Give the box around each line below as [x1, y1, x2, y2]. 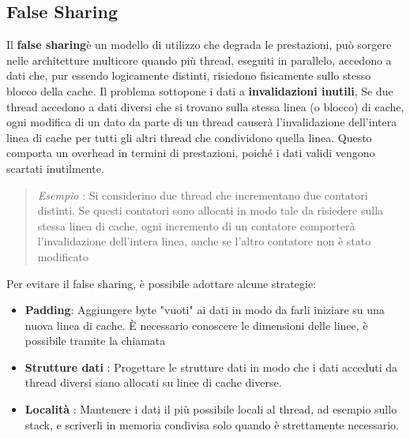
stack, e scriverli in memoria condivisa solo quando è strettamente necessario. [24, 416, 399, 432]
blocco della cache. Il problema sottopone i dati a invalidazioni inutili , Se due [6, 82, 393, 99]
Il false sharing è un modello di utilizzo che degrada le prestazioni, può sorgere [6, 36, 392, 53]
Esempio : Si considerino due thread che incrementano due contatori [37, 186, 368, 203]
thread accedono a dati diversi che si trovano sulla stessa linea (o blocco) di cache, [6, 98, 404, 114]
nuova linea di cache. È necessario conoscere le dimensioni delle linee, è [24, 316, 368, 333]
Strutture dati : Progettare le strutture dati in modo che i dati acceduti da [24, 358, 398, 375]
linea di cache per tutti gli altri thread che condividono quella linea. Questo [6, 129, 372, 145]
